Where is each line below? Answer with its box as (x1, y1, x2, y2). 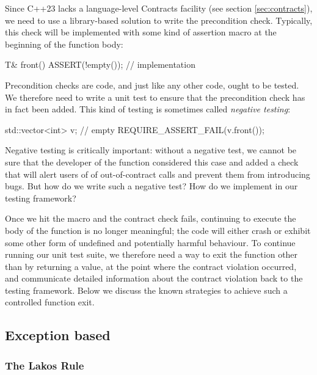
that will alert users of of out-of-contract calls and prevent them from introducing (5, 167, 310, 180)
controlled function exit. (5, 296, 95, 308)
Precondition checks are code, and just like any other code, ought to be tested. (5, 78, 299, 91)
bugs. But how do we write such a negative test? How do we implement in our (5, 180, 298, 192)
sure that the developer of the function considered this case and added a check (5, 155, 299, 168)
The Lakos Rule (5, 357, 84, 373)
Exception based (5, 326, 111, 344)
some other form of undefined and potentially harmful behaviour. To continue (5, 236, 296, 249)
